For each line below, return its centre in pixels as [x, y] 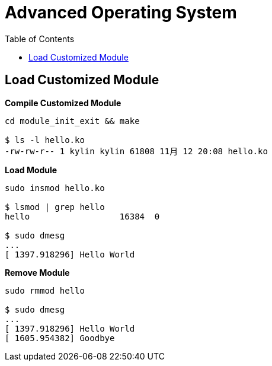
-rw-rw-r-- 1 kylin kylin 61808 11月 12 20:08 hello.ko [136, 151]
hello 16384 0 [82, 216]
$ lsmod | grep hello [55, 207]
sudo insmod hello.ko [55, 188]
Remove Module [37, 272]
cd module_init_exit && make [72, 121]
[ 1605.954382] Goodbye [60, 338]
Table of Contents [40, 39]
